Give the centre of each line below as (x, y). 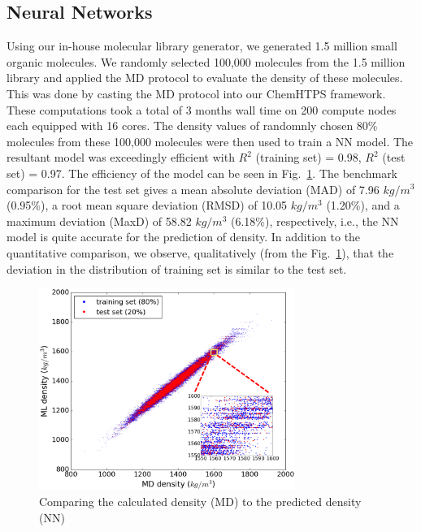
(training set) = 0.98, (308, 157)
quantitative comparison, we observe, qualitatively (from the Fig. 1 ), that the (200, 252)
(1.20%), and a (363, 205)
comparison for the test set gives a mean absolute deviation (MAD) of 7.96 (193, 189)
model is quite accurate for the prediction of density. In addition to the (184, 237)
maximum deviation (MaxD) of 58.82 (99, 221)
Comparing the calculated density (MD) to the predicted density (200, 501)
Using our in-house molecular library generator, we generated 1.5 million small (202, 46)
